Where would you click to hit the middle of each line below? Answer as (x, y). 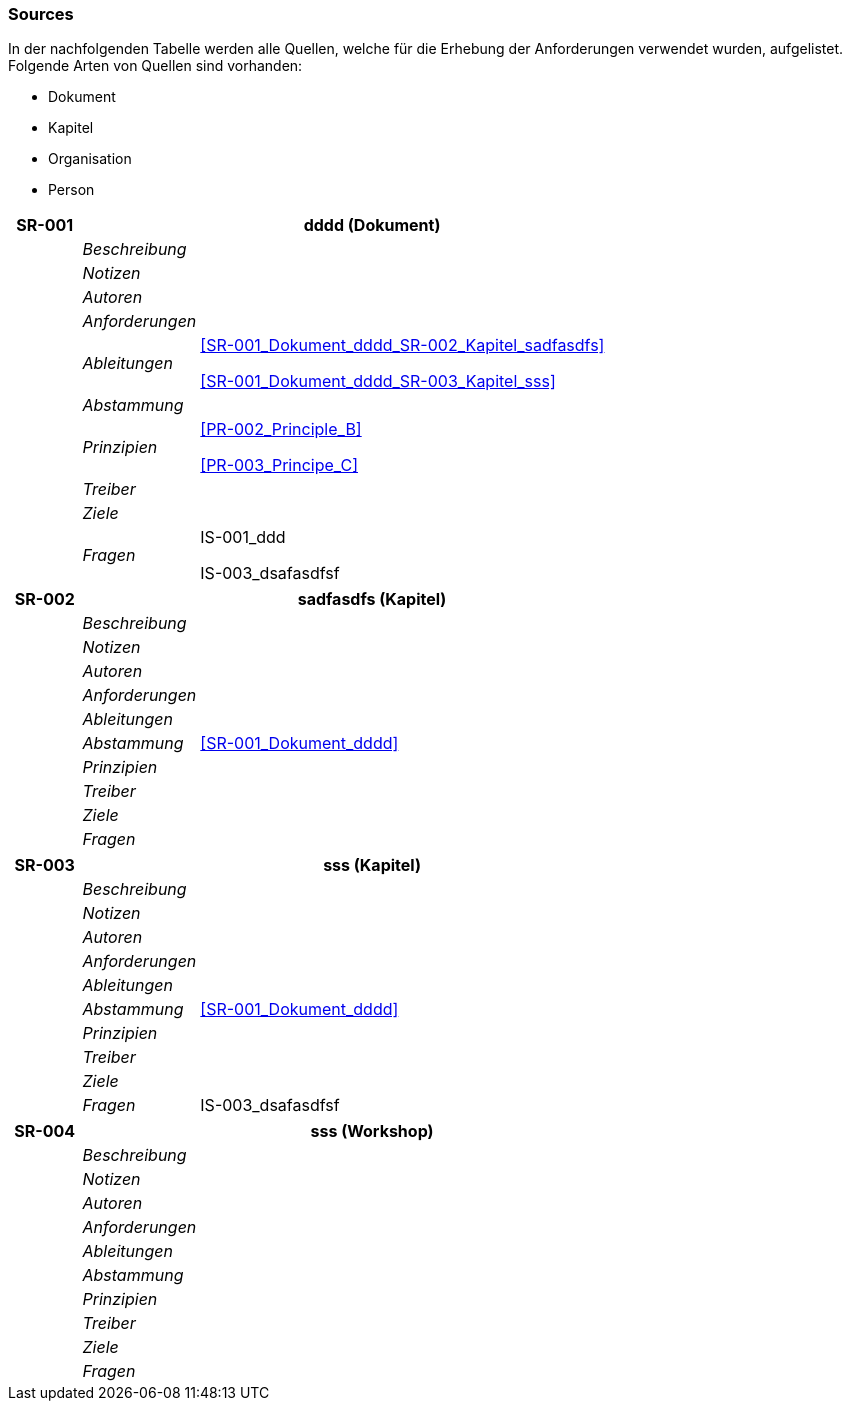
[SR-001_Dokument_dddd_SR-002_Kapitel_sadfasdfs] (402, 345)
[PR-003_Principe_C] (279, 465)
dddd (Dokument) (372, 225)
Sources (41, 14)
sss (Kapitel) (372, 865)
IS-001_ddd (243, 537)
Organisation (90, 159)
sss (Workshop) (372, 1131)
